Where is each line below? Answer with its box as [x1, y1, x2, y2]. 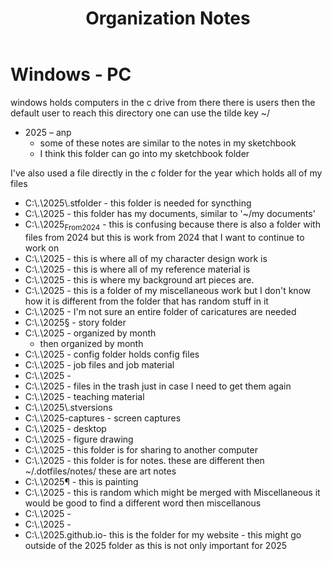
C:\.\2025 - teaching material [24, 390, 145, 402]
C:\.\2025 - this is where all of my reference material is [24, 263, 251, 275]
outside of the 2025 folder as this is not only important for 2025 [24, 539, 288, 551]
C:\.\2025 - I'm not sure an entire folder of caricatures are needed [24, 305, 297, 317]
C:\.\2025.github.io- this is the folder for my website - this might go [24, 528, 302, 541]
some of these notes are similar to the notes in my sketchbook [39, 137, 297, 149]
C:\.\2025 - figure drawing [24, 433, 134, 445]
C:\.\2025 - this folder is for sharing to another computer [24, 443, 258, 456]
